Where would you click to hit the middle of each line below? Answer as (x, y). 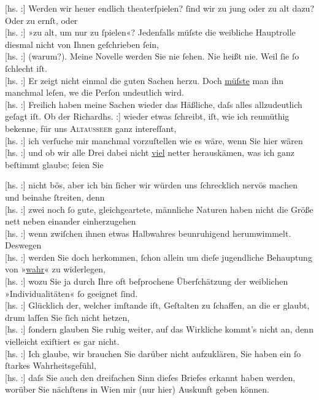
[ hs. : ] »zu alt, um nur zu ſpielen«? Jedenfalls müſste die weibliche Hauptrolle (150, 32)
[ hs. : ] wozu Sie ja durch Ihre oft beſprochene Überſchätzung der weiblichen (147, 281)
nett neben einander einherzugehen (71, 221)
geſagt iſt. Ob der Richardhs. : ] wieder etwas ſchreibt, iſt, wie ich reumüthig (147, 116)
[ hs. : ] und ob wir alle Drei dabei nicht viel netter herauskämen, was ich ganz (150, 152)
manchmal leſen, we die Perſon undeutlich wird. (94, 92)
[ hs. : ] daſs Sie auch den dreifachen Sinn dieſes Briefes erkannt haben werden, (150, 377)
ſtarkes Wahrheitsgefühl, (51, 365)
